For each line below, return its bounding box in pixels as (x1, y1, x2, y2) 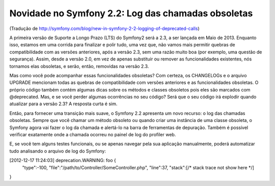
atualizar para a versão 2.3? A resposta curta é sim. (9, 101, 118, 107)
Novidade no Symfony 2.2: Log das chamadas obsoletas (9, 8, 253, 19)
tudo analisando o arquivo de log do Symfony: (9, 148, 106, 154)
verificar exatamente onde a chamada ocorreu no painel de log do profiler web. (9, 132, 176, 138)
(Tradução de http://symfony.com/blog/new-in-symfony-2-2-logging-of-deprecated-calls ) (9, 25, 200, 32)
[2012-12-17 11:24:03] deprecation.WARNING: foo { (9, 158, 117, 164)
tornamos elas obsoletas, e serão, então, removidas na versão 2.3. (9, 63, 149, 69)
